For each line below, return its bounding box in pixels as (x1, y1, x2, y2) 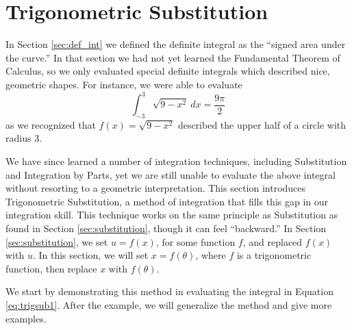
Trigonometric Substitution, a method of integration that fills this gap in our (5, 194, 329, 208)
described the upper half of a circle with (177, 117, 347, 131)
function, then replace (5, 261, 97, 275)
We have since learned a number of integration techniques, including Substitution (5, 153, 347, 168)
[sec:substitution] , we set (5, 234, 108, 249)
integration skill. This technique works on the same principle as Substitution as (5, 207, 338, 222)
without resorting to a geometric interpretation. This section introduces (5, 181, 306, 195)
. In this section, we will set (32, 248, 149, 262)
